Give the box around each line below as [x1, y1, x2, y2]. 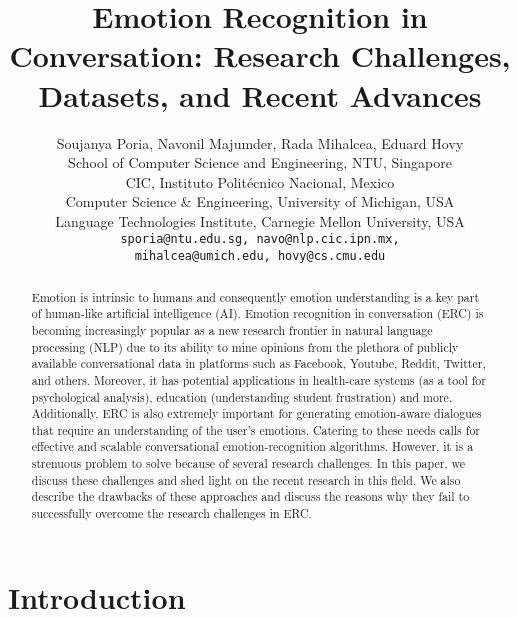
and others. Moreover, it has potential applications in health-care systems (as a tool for [31, 371, 486, 388]
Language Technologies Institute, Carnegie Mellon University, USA [55, 210, 465, 231]
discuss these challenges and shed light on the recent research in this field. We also [31, 471, 461, 488]
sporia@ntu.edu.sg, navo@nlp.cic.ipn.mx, [120, 232, 400, 247]
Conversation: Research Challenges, [9, 35, 511, 76]
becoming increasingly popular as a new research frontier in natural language [31, 321, 433, 338]
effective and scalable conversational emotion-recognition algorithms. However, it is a [31, 438, 474, 455]
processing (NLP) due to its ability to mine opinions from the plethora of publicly [31, 338, 459, 355]
